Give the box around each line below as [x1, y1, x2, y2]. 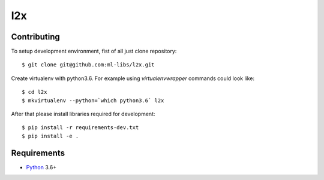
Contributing [11, 32, 60, 42]
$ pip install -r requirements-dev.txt [22, 124, 139, 131]
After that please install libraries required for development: [11, 111, 155, 118]
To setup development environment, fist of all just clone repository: [11, 48, 177, 55]
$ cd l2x [22, 89, 47, 96]
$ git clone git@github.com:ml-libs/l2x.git [22, 62, 155, 68]
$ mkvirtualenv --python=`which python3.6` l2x [22, 97, 164, 104]
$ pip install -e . [22, 132, 79, 139]
